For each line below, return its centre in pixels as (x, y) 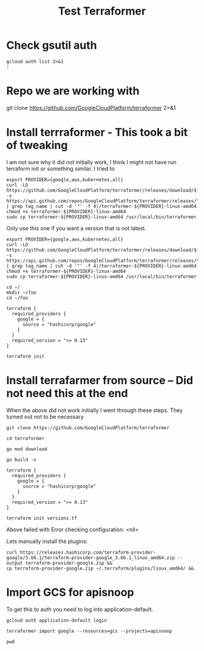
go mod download (27, 449)
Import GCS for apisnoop (70, 592)
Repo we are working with (73, 91)
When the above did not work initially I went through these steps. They (95, 410)
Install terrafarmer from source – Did (100, 381)
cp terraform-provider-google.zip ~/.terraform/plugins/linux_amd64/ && (100, 568)
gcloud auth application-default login (57, 620)
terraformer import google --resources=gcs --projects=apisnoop (89, 631)
